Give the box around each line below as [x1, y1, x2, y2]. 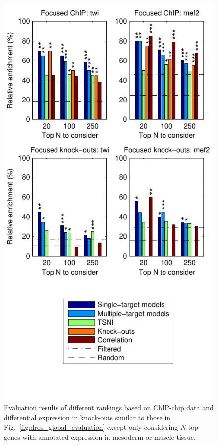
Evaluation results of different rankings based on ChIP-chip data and [4, 402, 214, 412]
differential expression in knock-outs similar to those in [4, 412, 171, 422]
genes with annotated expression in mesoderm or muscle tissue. [4, 431, 196, 442]
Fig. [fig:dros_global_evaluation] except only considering [4, 422, 178, 432]
